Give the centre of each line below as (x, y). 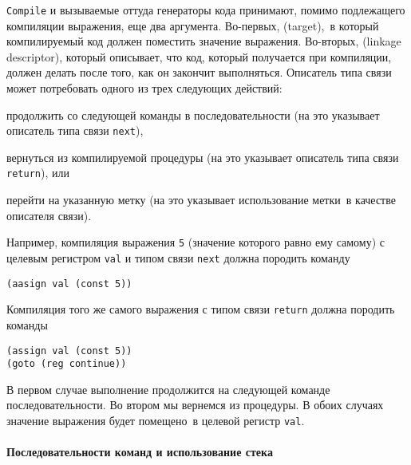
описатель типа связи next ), (75, 130)
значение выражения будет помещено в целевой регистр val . (156, 421)
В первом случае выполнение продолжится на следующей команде (168, 389)
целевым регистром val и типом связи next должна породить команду (178, 257)
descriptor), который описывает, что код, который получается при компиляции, (199, 56)
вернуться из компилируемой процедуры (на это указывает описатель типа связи (203, 157)
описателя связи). (49, 215)
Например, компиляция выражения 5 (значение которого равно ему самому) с (196, 242)
